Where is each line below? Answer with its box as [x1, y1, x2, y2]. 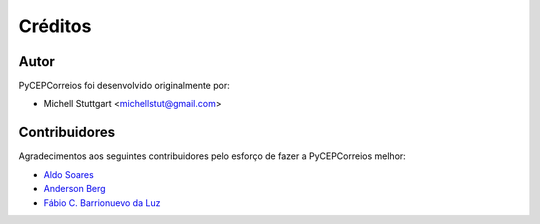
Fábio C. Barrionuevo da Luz [43, 196, 161, 209]
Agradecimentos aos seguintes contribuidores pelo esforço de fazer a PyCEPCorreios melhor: [18, 150, 407, 162]
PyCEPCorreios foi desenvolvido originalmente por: [18, 80, 230, 92]
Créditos [18, 15, 92, 37]
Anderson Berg [43, 183, 106, 195]
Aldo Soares [43, 168, 94, 180]
